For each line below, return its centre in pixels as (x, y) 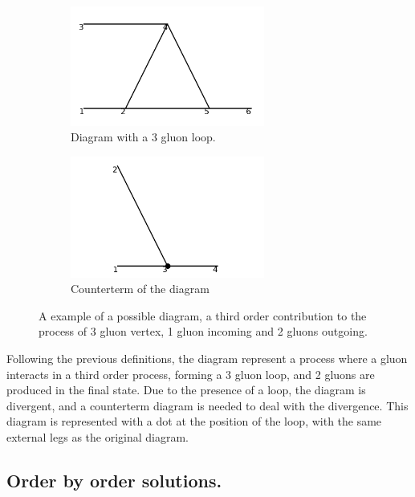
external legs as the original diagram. (98, 436)
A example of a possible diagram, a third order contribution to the (203, 315)
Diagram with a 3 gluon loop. (143, 137)
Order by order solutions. (114, 480)
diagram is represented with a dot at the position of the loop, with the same (194, 421)
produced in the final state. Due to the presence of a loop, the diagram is (186, 390)
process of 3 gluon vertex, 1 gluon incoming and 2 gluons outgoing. (203, 331)
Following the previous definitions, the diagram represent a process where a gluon (207, 358)
